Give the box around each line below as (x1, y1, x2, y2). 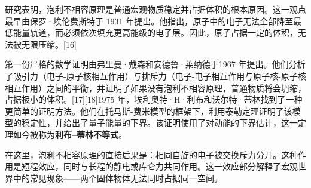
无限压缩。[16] (21, 38, 77, 50)
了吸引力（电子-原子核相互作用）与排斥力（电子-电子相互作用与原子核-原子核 (5, 69, 306, 82)
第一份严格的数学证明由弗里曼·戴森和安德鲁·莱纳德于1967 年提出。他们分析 (5, 58, 306, 70)
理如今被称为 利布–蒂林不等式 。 (5, 128, 127, 140)
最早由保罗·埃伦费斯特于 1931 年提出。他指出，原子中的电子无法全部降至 (5, 14, 294, 27)
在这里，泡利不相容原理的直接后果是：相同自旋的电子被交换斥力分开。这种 (5, 148, 298, 161)
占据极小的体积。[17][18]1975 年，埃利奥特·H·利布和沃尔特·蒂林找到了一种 (5, 93, 303, 106)
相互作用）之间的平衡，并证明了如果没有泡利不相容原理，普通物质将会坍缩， (5, 81, 306, 94)
